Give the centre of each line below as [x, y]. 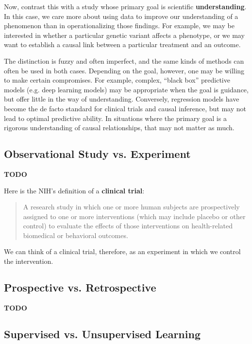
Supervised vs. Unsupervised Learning [102, 334]
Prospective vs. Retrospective [80, 287]
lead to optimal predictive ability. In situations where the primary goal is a [115, 118]
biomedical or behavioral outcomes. [76, 235]
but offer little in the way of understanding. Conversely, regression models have [122, 99]
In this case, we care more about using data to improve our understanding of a [121, 16]
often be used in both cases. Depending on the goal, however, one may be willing [124, 70]
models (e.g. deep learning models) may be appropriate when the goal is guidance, [126, 89]
